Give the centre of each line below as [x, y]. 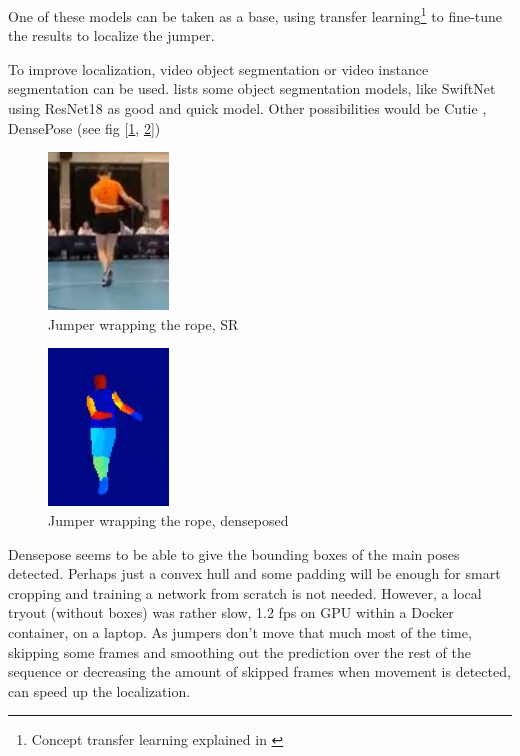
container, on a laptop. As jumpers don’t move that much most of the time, [240, 631]
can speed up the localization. [99, 690]
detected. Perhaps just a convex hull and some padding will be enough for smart [254, 573]
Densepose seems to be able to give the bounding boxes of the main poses [234, 553]
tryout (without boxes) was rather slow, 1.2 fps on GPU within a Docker [231, 612]
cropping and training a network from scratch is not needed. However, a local [245, 592]
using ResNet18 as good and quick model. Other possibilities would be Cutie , [247, 108]
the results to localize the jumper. [111, 35]
